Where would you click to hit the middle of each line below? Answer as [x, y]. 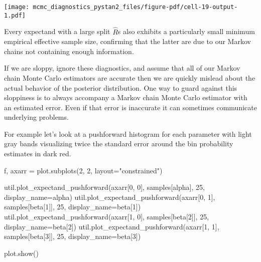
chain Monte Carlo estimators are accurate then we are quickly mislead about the [130, 77]
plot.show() [21, 253]
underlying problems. [36, 117]
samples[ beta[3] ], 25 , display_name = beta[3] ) [73, 236]
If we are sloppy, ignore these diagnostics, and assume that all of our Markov [122, 68]
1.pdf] [15, 15]
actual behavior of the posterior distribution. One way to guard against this [121, 87]
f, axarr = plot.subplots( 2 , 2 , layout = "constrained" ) [83, 170]
